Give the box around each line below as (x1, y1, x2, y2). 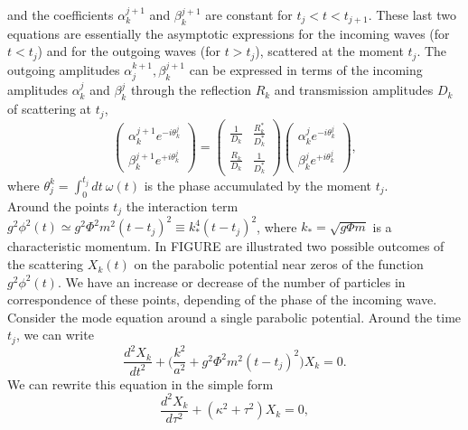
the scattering (7, 255, 84, 274)
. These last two (368, 5, 456, 23)
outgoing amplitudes (7, 60, 120, 79)
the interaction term (126, 196, 239, 215)
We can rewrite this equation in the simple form (7, 374, 274, 393)
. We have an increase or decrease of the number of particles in (57, 272, 406, 291)
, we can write (15, 325, 94, 344)
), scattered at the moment (255, 42, 404, 61)
